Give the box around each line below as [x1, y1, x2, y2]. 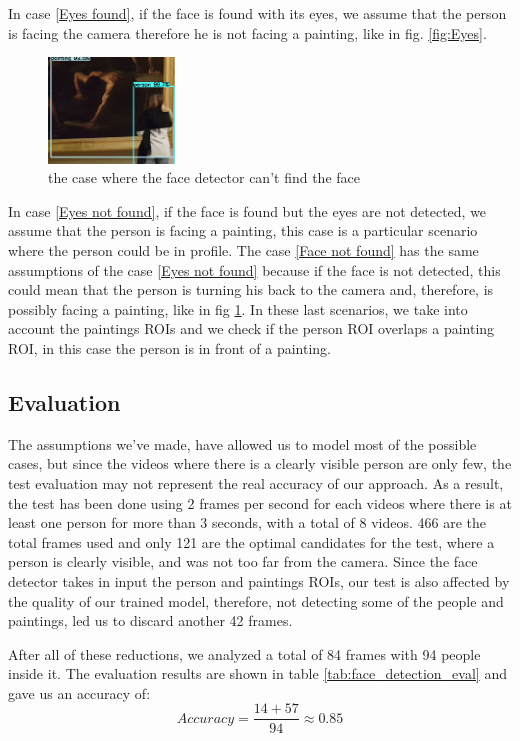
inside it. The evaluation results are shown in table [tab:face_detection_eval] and [8, 663, 507, 684]
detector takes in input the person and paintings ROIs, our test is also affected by [8, 570, 510, 591]
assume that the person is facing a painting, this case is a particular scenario [8, 220, 478, 241]
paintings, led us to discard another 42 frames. [8, 610, 293, 631]
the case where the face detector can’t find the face [48, 167, 360, 188]
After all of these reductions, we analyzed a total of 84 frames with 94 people [8, 643, 481, 664]
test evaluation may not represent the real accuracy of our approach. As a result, [8, 472, 504, 493]
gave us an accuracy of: [8, 682, 151, 703]
